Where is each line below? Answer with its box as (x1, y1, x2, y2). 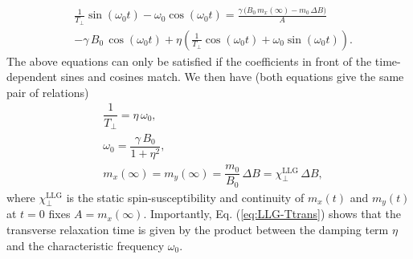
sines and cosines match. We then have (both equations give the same (60, 68, 404, 85)
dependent (6, 68, 58, 85)
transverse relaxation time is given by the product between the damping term (6, 221, 389, 238)
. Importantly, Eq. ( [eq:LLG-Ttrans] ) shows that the (143, 205, 402, 222)
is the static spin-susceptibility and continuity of (66, 188, 305, 205)
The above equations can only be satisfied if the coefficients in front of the (6, 52, 372, 69)
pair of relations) (6, 83, 89, 100)
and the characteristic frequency (6, 237, 165, 253)
